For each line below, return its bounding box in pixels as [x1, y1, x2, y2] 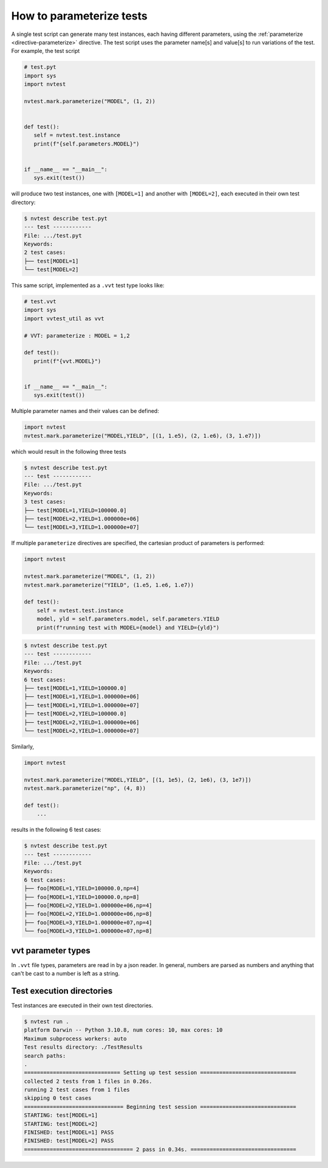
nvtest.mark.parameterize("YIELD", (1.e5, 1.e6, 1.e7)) [24, 582, 194, 588]
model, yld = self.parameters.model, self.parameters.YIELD [36, 616, 220, 622]
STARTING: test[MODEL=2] [24, 1121, 98, 1127]
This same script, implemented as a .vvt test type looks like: [11, 282, 165, 289]
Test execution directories [11, 985, 113, 996]
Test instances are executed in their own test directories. [11, 1002, 153, 1009]
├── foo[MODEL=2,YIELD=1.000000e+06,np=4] [24, 902, 152, 909]
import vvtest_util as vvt [24, 315, 104, 322]
